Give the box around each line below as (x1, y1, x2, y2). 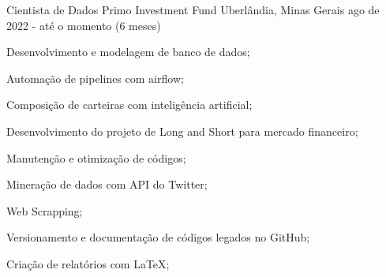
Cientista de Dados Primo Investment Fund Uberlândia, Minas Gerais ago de (6, 2, 380, 17)
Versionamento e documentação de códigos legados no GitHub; (6, 229, 310, 245)
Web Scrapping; (6, 202, 83, 219)
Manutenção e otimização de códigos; (6, 149, 186, 166)
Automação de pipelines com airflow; (6, 69, 184, 86)
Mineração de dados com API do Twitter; (6, 176, 208, 193)
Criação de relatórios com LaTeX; (6, 255, 170, 271)
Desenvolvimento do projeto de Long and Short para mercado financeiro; (6, 122, 358, 139)
